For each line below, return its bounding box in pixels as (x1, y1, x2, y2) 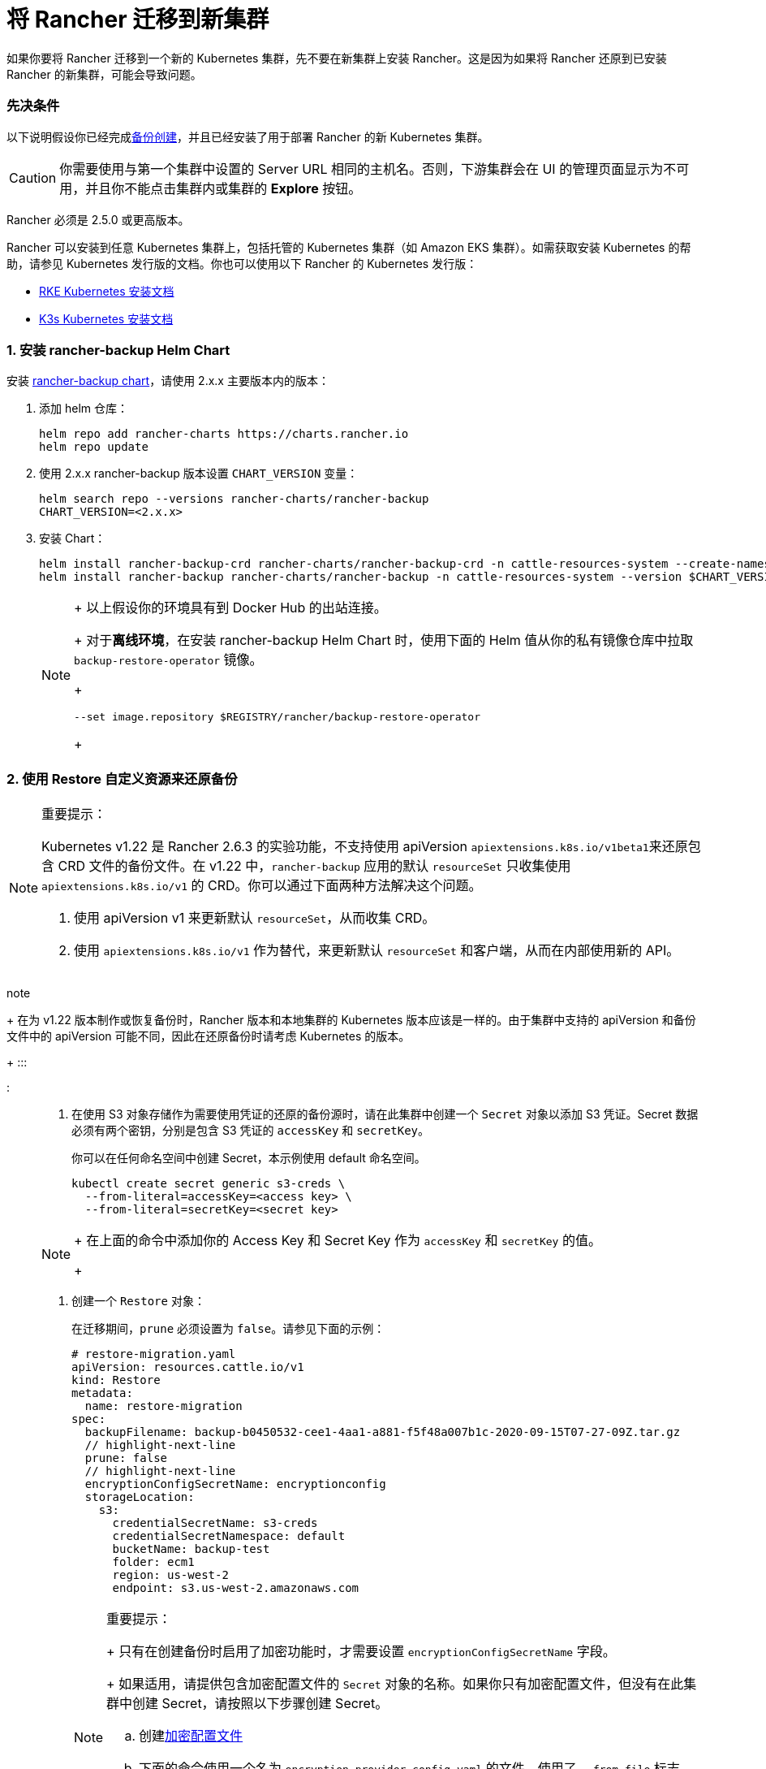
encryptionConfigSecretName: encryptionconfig (84, 1477, 386, 1490)
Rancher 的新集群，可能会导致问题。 (6, 67, 202, 81)
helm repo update (39, 440, 148, 454)
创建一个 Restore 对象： (71, 1294, 205, 1308)
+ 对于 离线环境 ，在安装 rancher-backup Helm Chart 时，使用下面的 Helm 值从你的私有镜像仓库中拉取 (74, 632, 694, 649)
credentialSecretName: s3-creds (112, 1516, 318, 1529)
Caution (9, 169, 57, 186)
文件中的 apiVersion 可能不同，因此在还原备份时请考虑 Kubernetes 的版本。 (6, 1029, 411, 1043)
